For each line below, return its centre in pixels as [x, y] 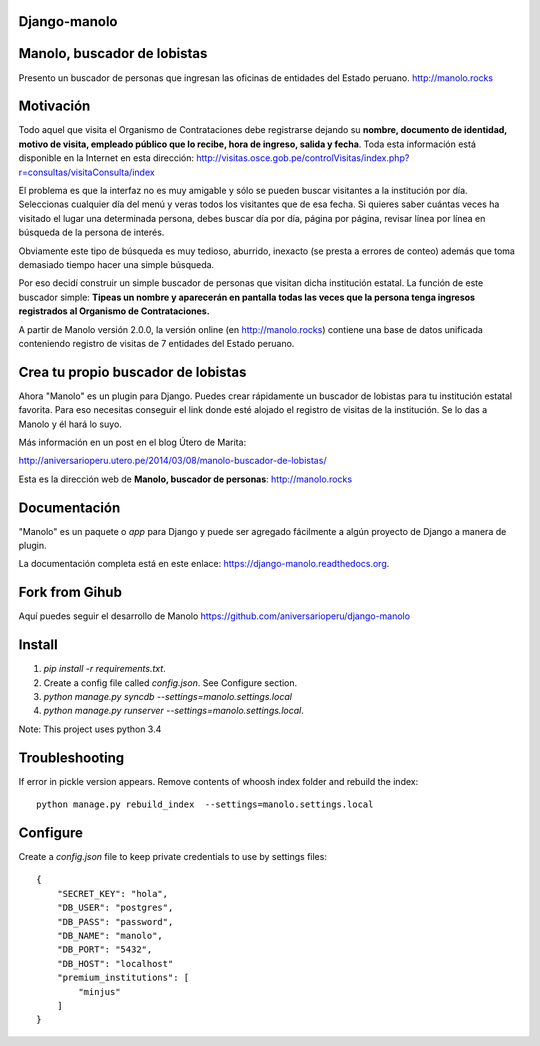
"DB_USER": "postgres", [115, 908]
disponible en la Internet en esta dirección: [106, 158]
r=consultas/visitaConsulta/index [86, 172]
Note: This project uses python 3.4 [90, 729]
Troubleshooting [71, 757]
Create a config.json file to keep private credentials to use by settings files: [172, 857]
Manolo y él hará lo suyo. [70, 424]
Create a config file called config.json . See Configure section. [170, 682]
